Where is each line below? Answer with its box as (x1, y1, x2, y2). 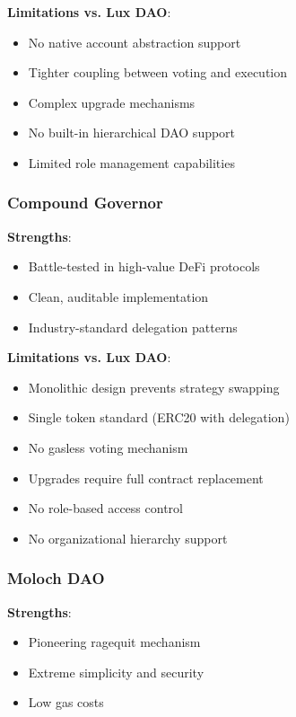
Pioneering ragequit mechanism (28, 633, 201, 651)
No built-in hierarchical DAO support (28, 123, 236, 142)
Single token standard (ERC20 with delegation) (28, 408, 290, 427)
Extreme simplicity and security (28, 662, 205, 681)
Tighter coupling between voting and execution (28, 63, 288, 82)
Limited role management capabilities (28, 153, 235, 172)
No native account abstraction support (28, 32, 241, 51)
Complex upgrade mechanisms (28, 93, 196, 111)
